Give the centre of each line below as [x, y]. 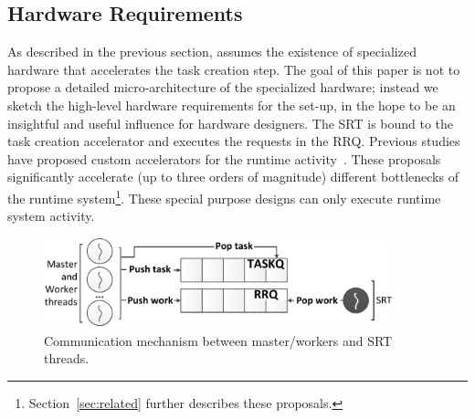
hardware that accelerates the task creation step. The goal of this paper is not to [234, 69]
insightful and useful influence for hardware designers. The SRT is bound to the [231, 123]
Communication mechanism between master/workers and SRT [218, 340]
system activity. [51, 216]
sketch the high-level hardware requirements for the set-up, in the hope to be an [232, 105]
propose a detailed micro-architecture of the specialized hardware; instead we [223, 87]
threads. [67, 358]
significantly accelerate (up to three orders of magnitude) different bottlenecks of [233, 177]
